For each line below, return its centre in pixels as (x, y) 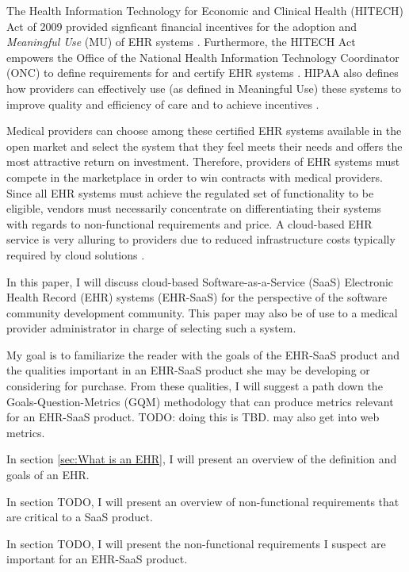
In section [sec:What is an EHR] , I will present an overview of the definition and (202, 459)
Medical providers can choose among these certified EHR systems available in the (204, 131)
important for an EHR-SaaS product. (97, 559)
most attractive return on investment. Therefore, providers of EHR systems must (203, 161)
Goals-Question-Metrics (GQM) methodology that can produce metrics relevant (200, 401)
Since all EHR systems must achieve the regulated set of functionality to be (190, 192)
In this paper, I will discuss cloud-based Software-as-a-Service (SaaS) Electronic (200, 281)
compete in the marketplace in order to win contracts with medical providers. (195, 177)
